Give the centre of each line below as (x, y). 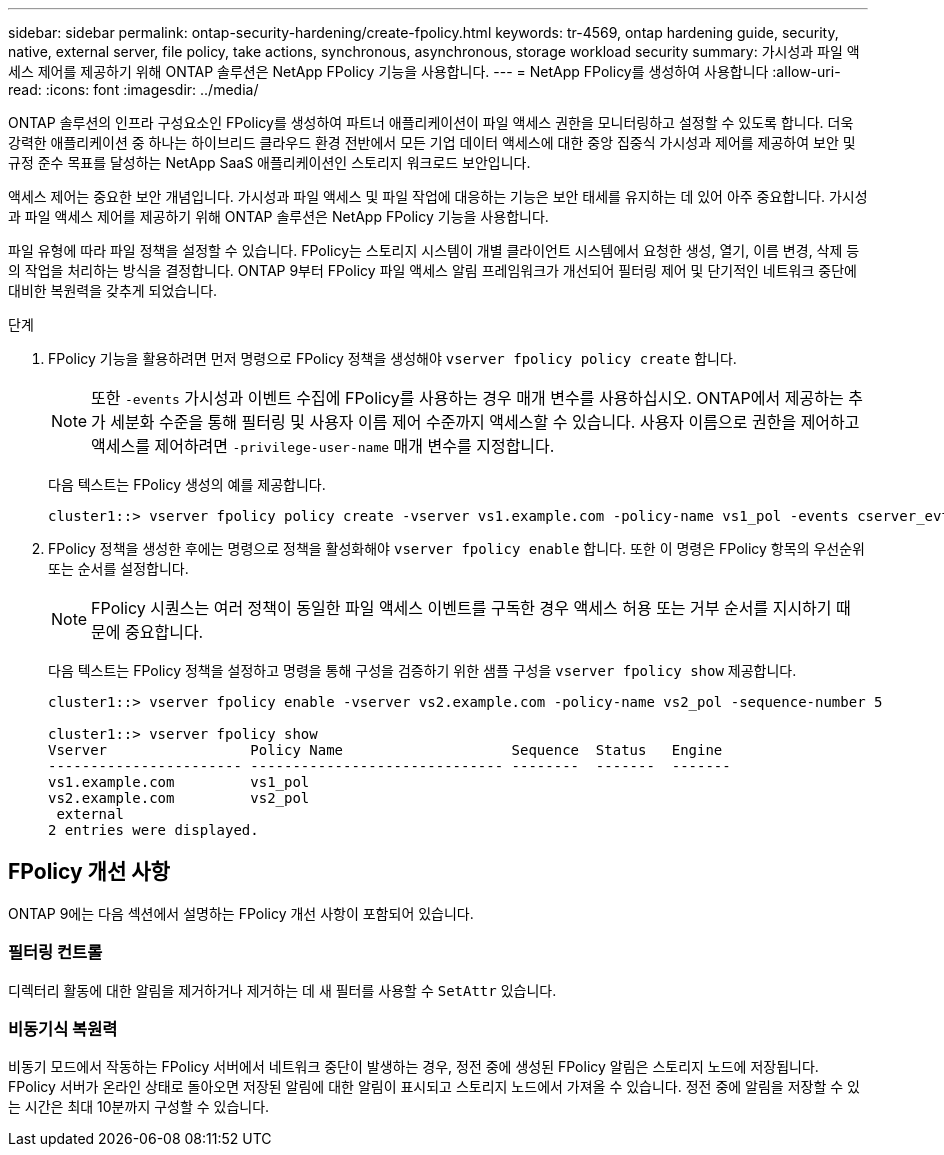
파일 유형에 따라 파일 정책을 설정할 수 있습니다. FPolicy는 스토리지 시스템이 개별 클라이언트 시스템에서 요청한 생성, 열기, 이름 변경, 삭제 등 (434, 250)
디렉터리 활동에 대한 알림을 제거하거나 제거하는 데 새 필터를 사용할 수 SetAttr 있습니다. (282, 990)
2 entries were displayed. (153, 830)
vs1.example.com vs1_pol (179, 782)
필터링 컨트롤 (55, 952)
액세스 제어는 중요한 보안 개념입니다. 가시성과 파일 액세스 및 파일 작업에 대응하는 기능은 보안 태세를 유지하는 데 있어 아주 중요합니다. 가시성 (438, 196)
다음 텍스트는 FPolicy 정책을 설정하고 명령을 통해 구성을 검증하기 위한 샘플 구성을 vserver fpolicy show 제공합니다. (422, 670)
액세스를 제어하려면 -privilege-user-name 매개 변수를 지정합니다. (323, 446)
